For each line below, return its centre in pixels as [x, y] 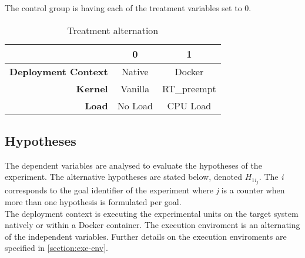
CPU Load [189, 105]
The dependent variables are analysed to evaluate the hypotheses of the [133, 165]
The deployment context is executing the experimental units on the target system [152, 213]
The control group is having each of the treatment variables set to [123, 8]
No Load [135, 105]
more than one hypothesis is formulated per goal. [93, 202]
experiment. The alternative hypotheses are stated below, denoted [123, 177]
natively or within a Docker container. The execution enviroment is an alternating [152, 225]
